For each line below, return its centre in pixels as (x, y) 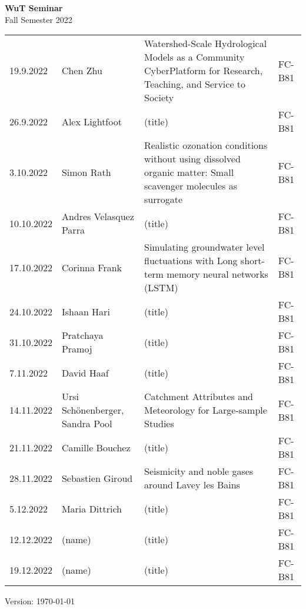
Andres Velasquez (98, 217)
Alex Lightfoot (92, 121)
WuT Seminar (34, 8)
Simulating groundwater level (204, 247)
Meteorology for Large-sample (205, 410)
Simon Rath (86, 172)
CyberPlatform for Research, (203, 71)
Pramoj (77, 349)
